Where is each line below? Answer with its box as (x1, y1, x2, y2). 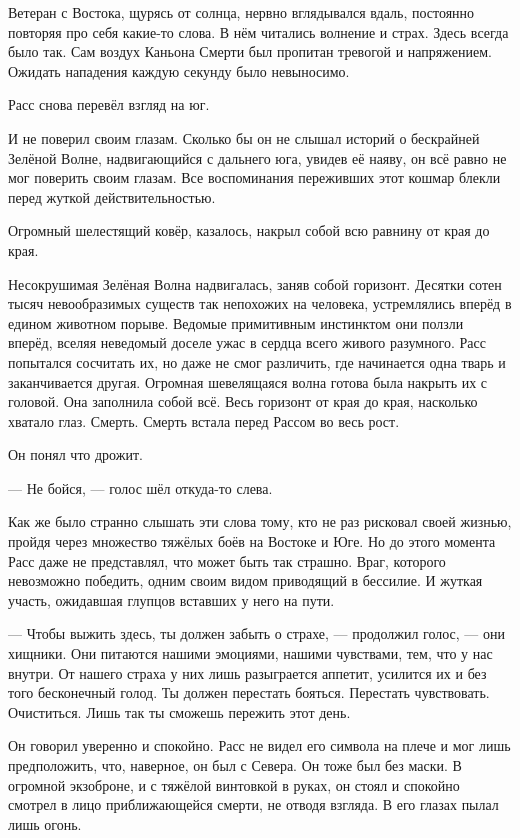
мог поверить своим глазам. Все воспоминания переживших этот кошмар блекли (8, 167, 501, 188)
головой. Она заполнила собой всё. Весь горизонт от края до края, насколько (8, 391, 478, 412)
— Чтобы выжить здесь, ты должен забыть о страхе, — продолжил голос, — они (8, 623, 505, 644)
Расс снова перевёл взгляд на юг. (8, 94, 210, 115)
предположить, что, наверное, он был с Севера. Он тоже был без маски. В (8, 755, 462, 775)
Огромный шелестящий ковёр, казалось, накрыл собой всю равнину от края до (8, 220, 490, 241)
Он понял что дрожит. (8, 444, 143, 465)
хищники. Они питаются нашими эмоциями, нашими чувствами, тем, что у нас (8, 643, 493, 664)
